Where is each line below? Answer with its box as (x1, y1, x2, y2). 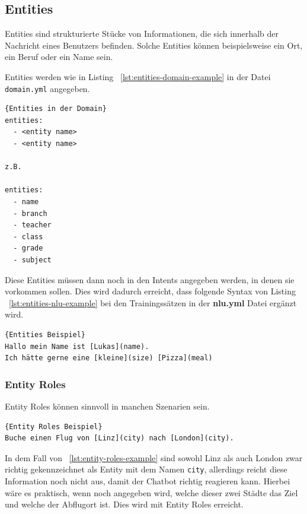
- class (13, 232, 43, 241)
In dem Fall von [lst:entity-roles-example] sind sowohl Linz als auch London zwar (5, 451, 303, 464)
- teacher (13, 221, 52, 230)
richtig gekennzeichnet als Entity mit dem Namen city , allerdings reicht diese (5, 463, 287, 475)
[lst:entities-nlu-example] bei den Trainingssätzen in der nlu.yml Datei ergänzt (9, 296, 297, 309)
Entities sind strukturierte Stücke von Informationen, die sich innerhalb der (5, 27, 279, 40)
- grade (13, 244, 43, 253)
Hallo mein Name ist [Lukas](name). (5, 342, 149, 351)
